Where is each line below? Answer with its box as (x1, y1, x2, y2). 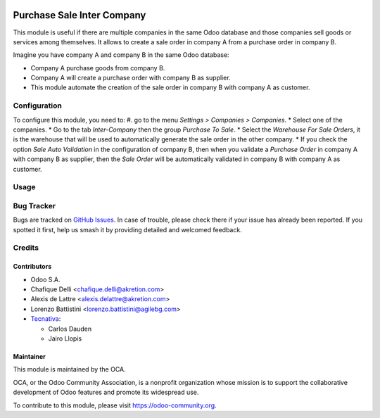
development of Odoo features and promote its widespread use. (13, 388, 199, 397)
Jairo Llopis (48, 334, 82, 343)
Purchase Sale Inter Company (13, 9, 146, 21)
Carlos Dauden (48, 324, 91, 333)
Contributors (13, 262, 52, 271)
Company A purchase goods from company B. (30, 63, 165, 72)
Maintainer (13, 352, 46, 360)
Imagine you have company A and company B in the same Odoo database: (13, 51, 229, 59)
